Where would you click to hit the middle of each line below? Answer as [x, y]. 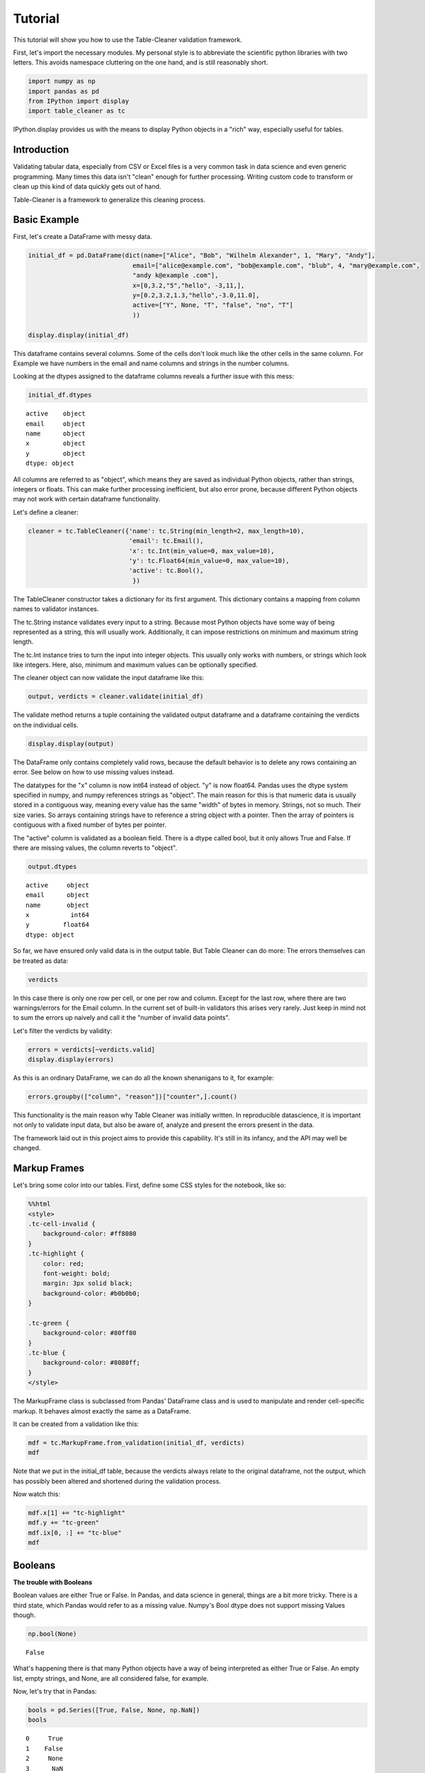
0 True [45, 1739]
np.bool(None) [52, 1634]
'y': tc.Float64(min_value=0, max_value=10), [209, 561]
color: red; [64, 1263]
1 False [45, 1749]
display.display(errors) [71, 1060]
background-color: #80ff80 [90, 1333]
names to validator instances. [56, 609]
